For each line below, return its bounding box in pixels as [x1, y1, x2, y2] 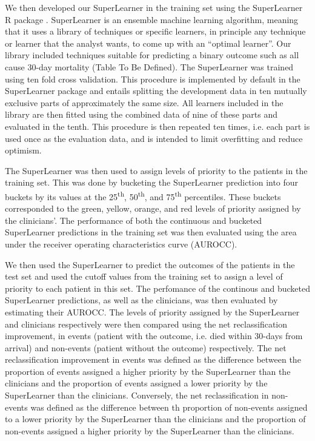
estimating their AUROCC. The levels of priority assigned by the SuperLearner [5, 305, 300, 318]
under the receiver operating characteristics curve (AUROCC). [5, 237, 237, 250]
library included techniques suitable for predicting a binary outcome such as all [5, 49, 299, 61]
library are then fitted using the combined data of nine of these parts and [5, 108, 277, 121]
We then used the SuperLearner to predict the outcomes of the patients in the [5, 258, 295, 271]
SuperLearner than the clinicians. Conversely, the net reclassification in [5, 389, 269, 402]
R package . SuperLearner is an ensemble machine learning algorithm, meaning [5, 13, 299, 25]
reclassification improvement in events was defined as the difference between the [5, 353, 301, 366]
